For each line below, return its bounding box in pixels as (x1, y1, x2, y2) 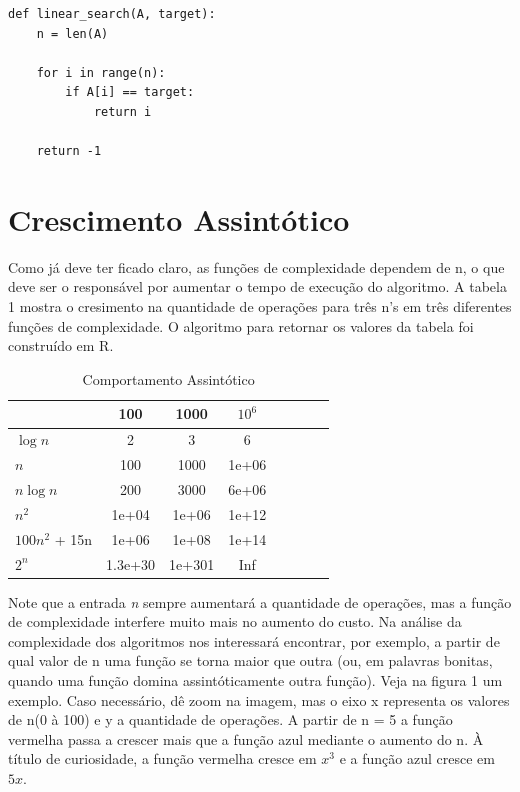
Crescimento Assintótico (8, 198, 350, 239)
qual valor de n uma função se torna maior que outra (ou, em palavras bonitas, (8, 650, 493, 671)
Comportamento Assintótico (82, 368, 255, 389)
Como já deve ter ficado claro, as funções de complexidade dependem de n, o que (8, 256, 505, 277)
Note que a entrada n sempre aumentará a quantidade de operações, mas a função (8, 591, 512, 612)
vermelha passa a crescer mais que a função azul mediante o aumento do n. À (8, 728, 484, 749)
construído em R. (8, 335, 114, 356)
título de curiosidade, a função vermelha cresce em (8, 748, 317, 769)
